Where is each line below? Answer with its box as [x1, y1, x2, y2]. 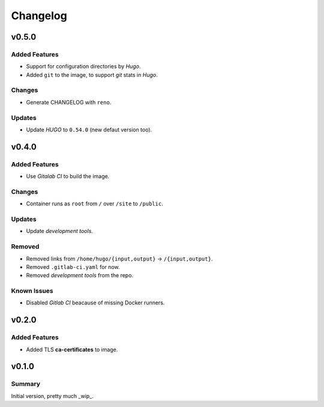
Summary [11, 380, 41, 388]
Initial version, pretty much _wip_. [11, 392, 94, 399]
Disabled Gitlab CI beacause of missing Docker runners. [26, 299, 165, 306]
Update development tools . [26, 228, 93, 235]
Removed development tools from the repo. [26, 272, 134, 279]
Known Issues [11, 287, 53, 295]
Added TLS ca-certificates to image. [26, 346, 118, 353]
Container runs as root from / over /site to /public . [26, 200, 163, 207]
